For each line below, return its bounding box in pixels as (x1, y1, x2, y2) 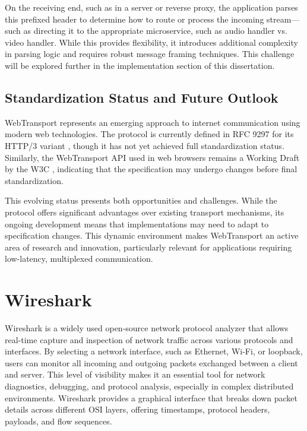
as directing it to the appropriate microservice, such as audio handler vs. (23, 24, 287, 37)
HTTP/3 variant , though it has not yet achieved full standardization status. (5, 139, 284, 151)
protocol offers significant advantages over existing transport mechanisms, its (5, 205, 284, 218)
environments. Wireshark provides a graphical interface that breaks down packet (5, 391, 297, 404)
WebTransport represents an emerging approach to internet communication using (5, 116, 300, 128)
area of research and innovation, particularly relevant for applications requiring (5, 240, 292, 253)
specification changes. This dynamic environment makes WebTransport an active (5, 229, 299, 242)
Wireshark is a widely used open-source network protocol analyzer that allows (5, 322, 289, 334)
